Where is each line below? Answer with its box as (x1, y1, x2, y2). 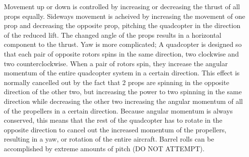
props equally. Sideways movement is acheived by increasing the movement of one (4, 11, 245, 21)
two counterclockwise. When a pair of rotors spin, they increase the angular (4, 58, 228, 68)
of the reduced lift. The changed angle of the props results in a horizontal (4, 29, 221, 40)
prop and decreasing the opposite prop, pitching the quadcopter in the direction (4, 20, 241, 30)
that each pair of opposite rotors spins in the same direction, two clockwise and (4, 48, 239, 58)
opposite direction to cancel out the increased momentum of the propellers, (4, 124, 227, 134)
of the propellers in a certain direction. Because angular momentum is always (4, 105, 233, 115)
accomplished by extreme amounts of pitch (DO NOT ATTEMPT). (4, 143, 205, 153)
